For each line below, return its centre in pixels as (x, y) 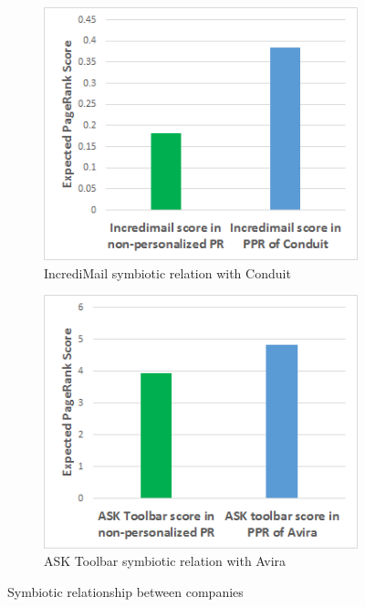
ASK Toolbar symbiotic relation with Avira (165, 561)
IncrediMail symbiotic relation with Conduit (167, 272)
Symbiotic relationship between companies (125, 591)
